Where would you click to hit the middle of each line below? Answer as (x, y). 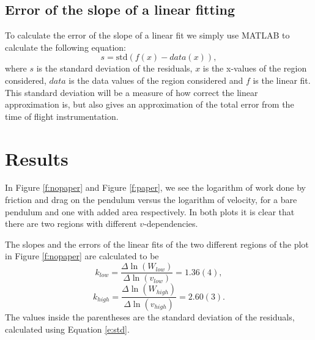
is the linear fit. (282, 80)
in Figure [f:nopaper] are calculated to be (82, 256)
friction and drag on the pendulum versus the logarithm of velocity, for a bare (151, 200)
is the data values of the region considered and (156, 80)
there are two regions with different (71, 224)
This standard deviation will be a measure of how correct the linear (132, 92)
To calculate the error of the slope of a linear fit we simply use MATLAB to (147, 35)
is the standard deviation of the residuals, (114, 68)
